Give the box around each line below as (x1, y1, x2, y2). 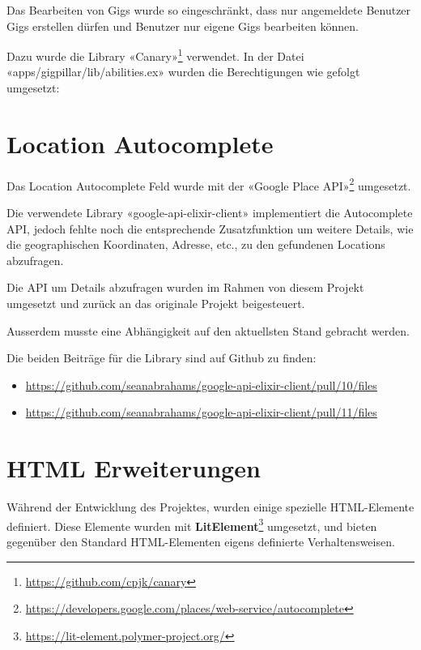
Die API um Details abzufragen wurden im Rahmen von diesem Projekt (6, 279, 364, 296)
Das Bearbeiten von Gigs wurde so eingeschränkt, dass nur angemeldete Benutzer (6, 2, 411, 18)
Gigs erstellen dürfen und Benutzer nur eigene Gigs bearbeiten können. (6, 17, 359, 34)
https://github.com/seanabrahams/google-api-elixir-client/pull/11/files (25, 404, 377, 421)
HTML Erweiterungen (6, 451, 261, 485)
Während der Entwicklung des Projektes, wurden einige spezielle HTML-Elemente (6, 498, 415, 515)
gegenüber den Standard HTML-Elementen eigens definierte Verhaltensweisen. (6, 532, 395, 550)
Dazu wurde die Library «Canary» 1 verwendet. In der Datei (6, 45, 304, 64)
